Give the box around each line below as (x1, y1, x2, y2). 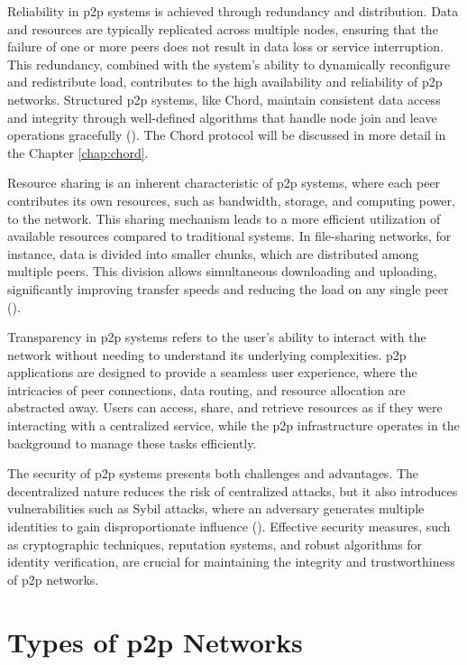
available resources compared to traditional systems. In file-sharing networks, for (7, 226, 452, 245)
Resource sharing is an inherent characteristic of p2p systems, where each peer (7, 173, 441, 192)
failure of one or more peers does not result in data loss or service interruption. (7, 37, 444, 56)
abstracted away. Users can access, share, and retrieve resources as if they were (7, 398, 443, 417)
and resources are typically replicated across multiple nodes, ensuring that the (7, 19, 438, 38)
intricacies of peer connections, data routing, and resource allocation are (7, 380, 406, 399)
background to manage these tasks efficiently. (7, 433, 257, 452)
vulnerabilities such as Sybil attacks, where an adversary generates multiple (7, 499, 425, 518)
